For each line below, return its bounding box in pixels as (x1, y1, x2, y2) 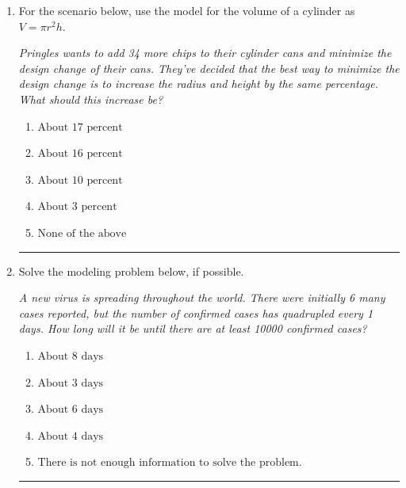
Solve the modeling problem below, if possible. (18, 262, 244, 279)
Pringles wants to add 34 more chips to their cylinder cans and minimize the (18, 44, 392, 61)
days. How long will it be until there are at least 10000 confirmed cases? (18, 320, 367, 337)
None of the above (37, 227, 127, 239)
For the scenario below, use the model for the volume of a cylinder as (18, 2, 355, 18)
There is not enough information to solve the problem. (37, 457, 302, 469)
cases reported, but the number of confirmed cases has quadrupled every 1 (18, 304, 373, 321)
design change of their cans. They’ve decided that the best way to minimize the (18, 59, 400, 76)
